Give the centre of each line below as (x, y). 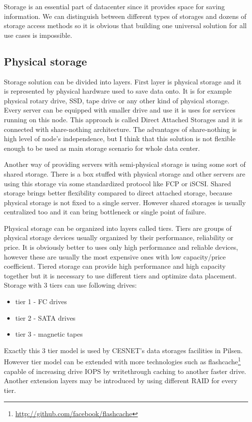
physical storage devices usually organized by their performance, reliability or (119, 237)
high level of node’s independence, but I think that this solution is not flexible (120, 138)
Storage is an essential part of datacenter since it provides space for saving (114, 6)
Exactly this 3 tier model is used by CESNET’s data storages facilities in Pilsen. (123, 350)
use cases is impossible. (38, 35)
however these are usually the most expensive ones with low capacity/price (115, 256)
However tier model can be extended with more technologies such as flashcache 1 (122, 361)
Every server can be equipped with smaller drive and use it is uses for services (120, 110)
